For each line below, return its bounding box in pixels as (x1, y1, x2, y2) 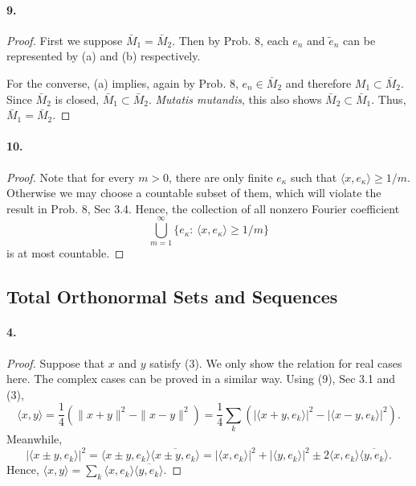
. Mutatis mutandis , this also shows (148, 90, 322, 107)
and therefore (285, 74, 352, 91)
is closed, (55, 90, 100, 107)
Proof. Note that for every (6, 168, 135, 185)
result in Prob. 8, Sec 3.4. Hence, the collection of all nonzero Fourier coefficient (6, 200, 400, 216)
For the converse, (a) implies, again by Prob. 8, (6, 74, 239, 91)
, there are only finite (169, 168, 273, 185)
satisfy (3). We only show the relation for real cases (149, 354, 402, 371)
